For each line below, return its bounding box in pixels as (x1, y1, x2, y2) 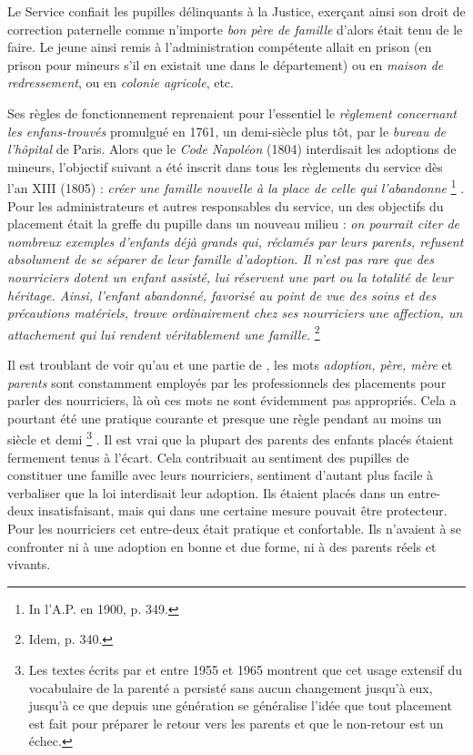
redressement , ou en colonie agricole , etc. (7, 73, 234, 92)
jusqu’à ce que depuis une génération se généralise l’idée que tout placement (28, 696, 452, 715)
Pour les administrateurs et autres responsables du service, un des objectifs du (7, 196, 444, 215)
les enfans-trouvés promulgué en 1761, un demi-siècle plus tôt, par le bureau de (7, 121, 447, 140)
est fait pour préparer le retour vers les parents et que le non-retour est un (28, 713, 444, 732)
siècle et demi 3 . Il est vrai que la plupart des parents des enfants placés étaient (7, 427, 454, 449)
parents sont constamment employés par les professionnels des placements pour (7, 372, 447, 392)
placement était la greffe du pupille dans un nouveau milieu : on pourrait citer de (7, 214, 460, 233)
